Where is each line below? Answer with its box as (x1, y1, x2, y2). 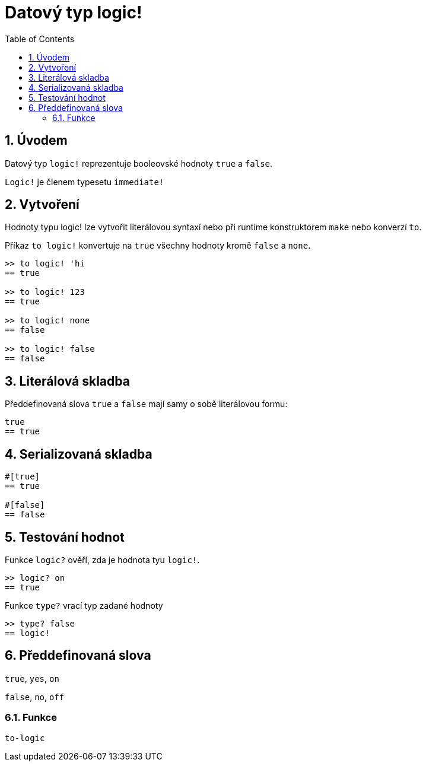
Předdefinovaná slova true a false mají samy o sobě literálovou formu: (5, 399, 288, 409)
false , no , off (5, 691, 65, 702)
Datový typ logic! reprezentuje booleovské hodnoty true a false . (5, 158, 273, 169)
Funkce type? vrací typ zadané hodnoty (5, 600, 163, 611)
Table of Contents (5, 33, 75, 44)
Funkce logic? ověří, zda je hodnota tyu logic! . (5, 554, 200, 565)
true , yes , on (5, 673, 59, 684)
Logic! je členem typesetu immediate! (5, 176, 164, 187)
